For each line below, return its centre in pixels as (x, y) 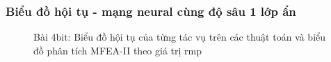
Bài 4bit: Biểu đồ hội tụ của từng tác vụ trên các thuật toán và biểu (180, 37)
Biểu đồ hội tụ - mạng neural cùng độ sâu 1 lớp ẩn (151, 11)
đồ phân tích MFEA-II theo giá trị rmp (118, 50)
